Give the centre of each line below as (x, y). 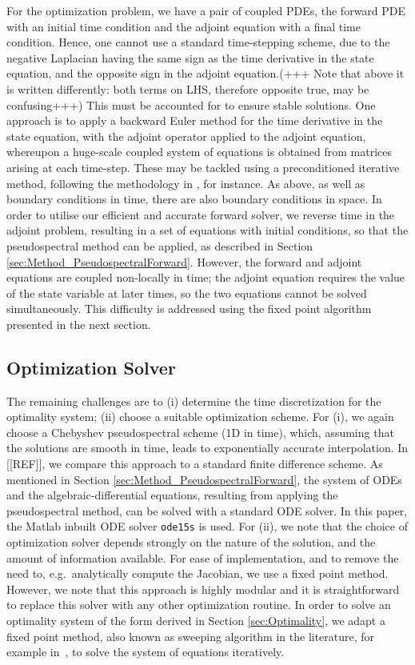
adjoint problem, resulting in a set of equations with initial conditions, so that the (207, 230)
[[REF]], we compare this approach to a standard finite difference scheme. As (195, 464)
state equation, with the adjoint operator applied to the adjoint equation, (186, 136)
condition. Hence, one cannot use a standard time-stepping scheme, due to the (198, 42)
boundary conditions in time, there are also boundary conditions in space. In (194, 199)
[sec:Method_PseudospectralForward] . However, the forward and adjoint (184, 261)
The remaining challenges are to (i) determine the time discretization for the (194, 401)
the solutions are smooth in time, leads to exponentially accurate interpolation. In (207, 448)
